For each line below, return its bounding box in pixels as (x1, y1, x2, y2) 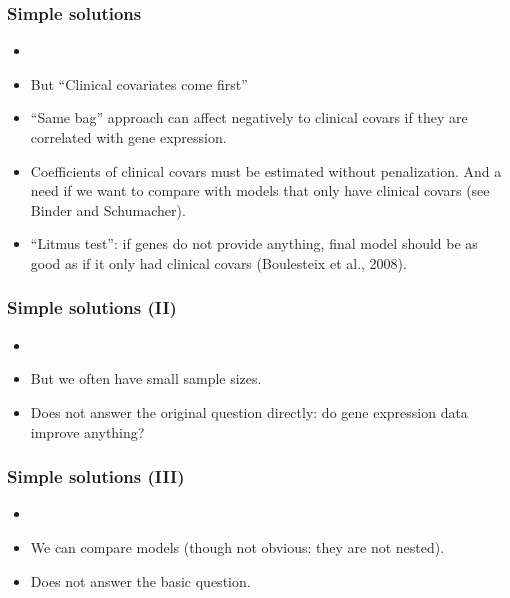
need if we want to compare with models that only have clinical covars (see (30, 180, 490, 201)
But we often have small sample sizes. (30, 368, 262, 389)
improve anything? (30, 421, 145, 442)
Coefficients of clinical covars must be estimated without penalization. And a (30, 160, 502, 181)
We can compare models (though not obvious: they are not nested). (30, 536, 445, 557)
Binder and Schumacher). (30, 199, 186, 220)
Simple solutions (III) (7, 464, 185, 489)
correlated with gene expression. (30, 127, 227, 147)
